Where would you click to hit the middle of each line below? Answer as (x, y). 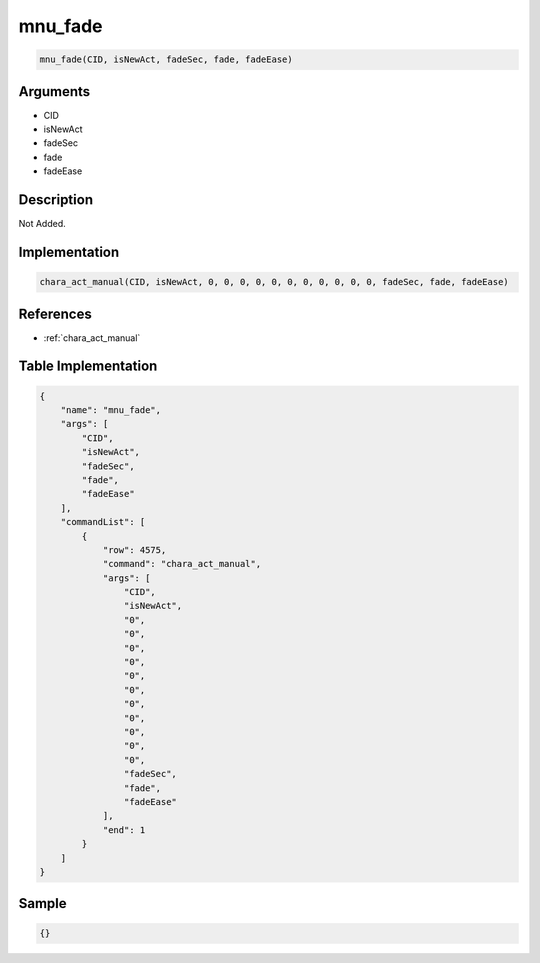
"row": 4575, (134, 549)
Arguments (54, 91)
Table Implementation (88, 366)
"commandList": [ (103, 522)
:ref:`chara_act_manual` (92, 337)
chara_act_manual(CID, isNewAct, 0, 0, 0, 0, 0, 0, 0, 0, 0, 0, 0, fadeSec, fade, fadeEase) (274, 282)
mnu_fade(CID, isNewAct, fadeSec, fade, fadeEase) (166, 59)
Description (56, 200)
